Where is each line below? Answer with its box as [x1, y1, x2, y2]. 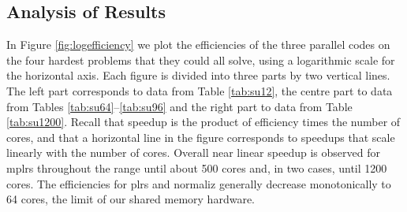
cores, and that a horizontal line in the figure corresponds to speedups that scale [6, 128, 395, 145]
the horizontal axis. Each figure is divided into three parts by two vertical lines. [6, 67, 390, 84]
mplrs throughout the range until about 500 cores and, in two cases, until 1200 [6, 159, 387, 176]
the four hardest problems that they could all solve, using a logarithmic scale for [6, 51, 395, 68]
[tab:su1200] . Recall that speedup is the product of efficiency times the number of [6, 113, 401, 130]
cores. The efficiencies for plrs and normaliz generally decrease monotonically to [6, 175, 391, 192]
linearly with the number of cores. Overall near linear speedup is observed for [6, 144, 380, 161]
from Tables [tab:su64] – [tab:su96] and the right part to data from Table [6, 98, 353, 114]
